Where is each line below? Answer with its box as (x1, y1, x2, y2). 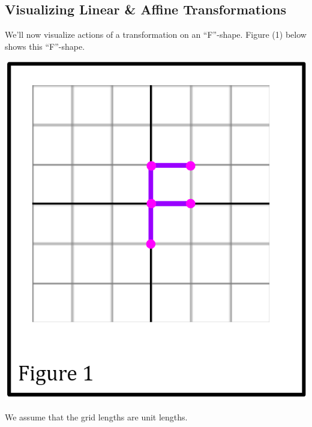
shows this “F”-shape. (5, 40, 85, 52)
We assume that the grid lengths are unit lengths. (5, 410, 188, 423)
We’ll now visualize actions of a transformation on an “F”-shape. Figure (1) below (5, 28, 307, 41)
